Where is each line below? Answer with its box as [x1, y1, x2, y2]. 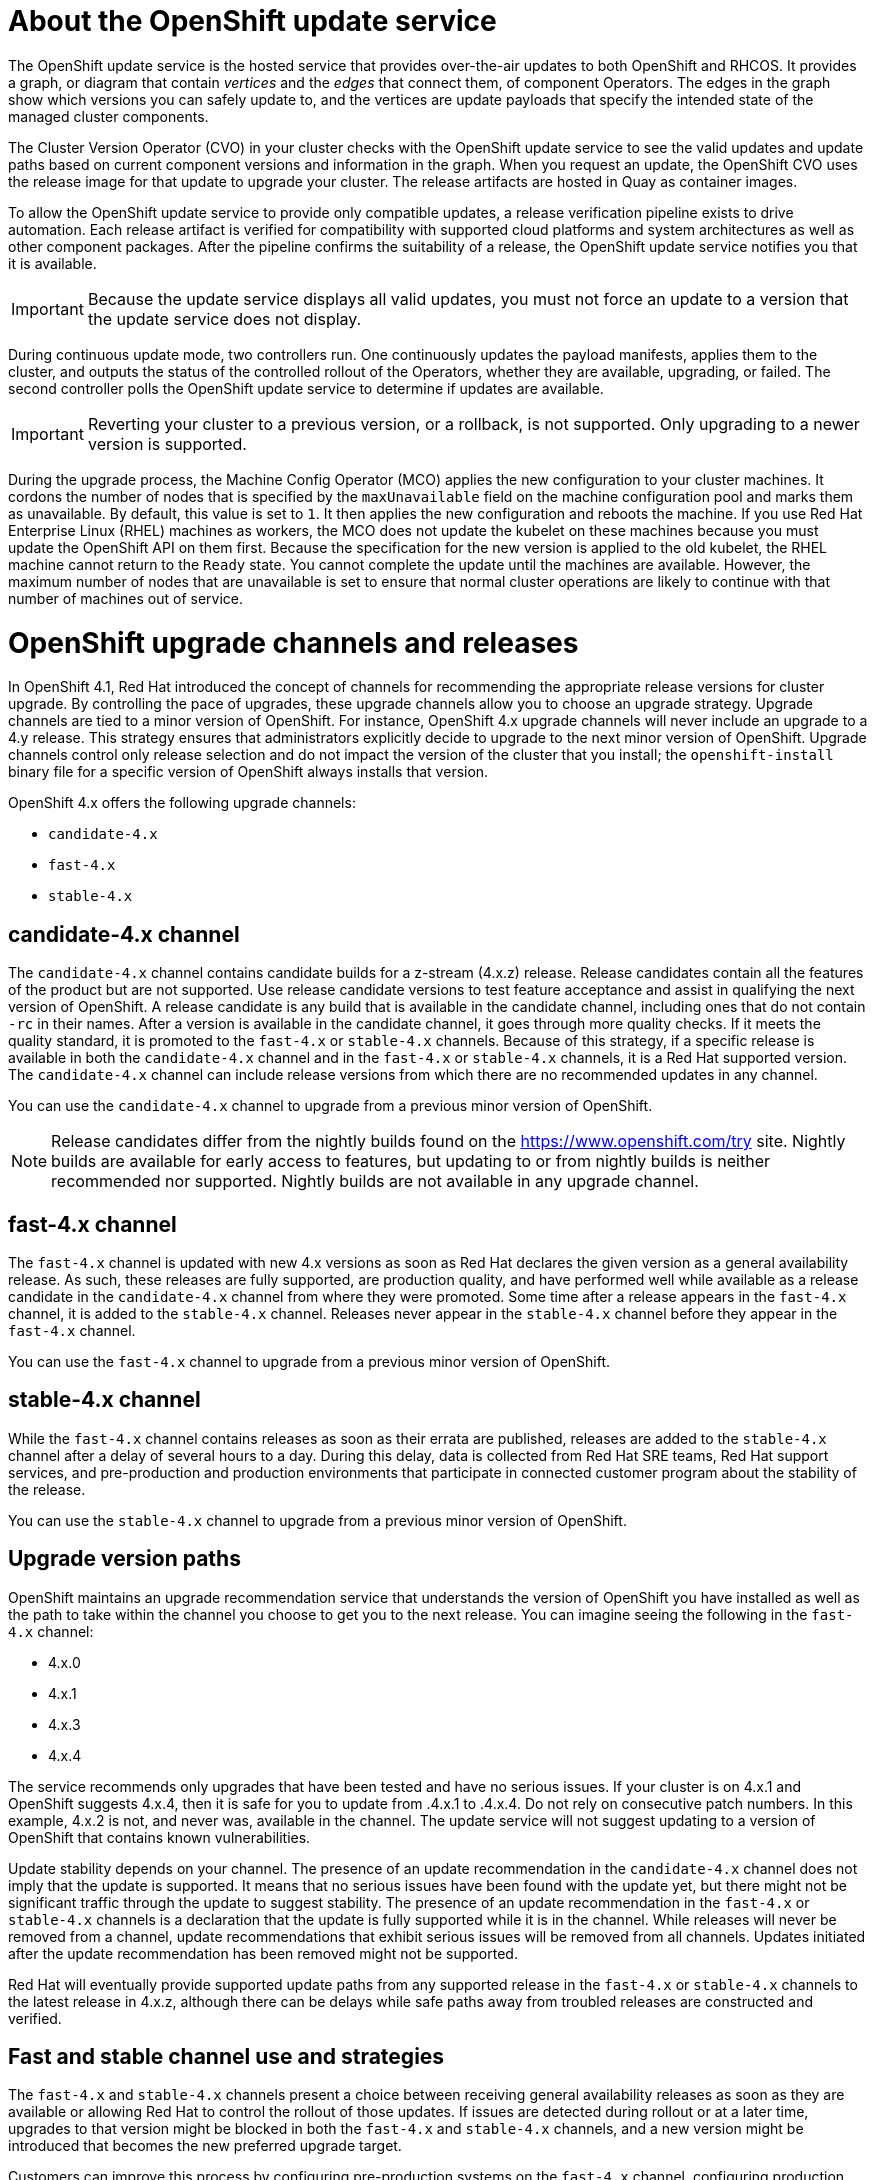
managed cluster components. [8, 107, 209, 125]
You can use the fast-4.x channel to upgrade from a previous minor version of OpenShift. [8, 1352, 611, 1370]
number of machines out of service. [8, 589, 244, 607]
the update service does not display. [87, 308, 362, 329]
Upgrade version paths [8, 1546, 241, 1572]
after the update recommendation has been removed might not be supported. [8, 1944, 518, 1962]
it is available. [8, 254, 97, 272]
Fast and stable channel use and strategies [8, 2044, 445, 2070]
